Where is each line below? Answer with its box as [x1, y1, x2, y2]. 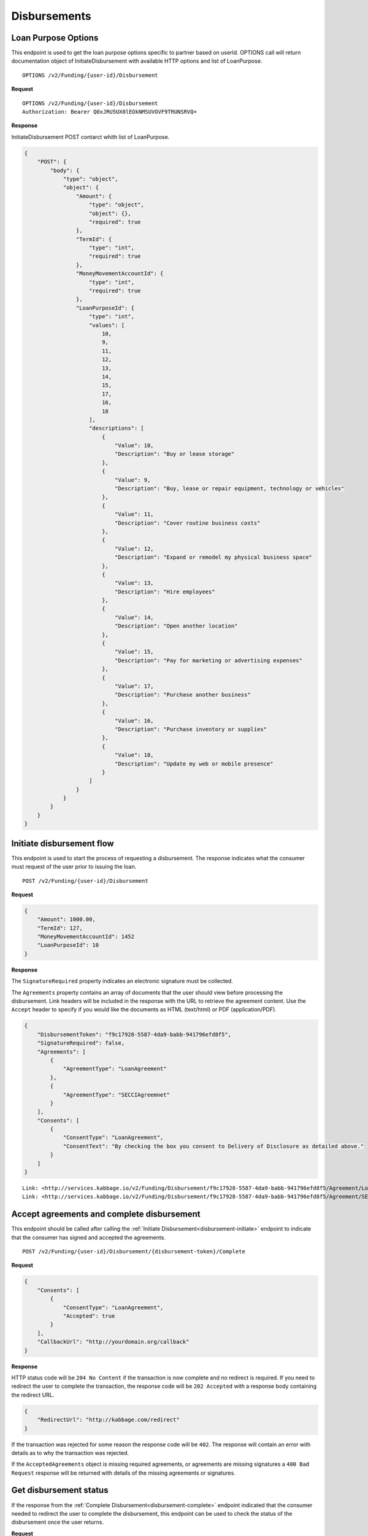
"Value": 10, [114, 442, 154, 449]
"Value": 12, [114, 545, 154, 552]
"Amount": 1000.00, [37, 916, 96, 923]
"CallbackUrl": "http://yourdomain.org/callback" [37, 1338, 190, 1346]
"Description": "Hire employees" [114, 588, 215, 595]
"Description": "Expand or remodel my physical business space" [114, 554, 312, 561]
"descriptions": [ [89, 425, 144, 432]
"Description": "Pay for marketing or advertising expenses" [114, 657, 303, 664]
